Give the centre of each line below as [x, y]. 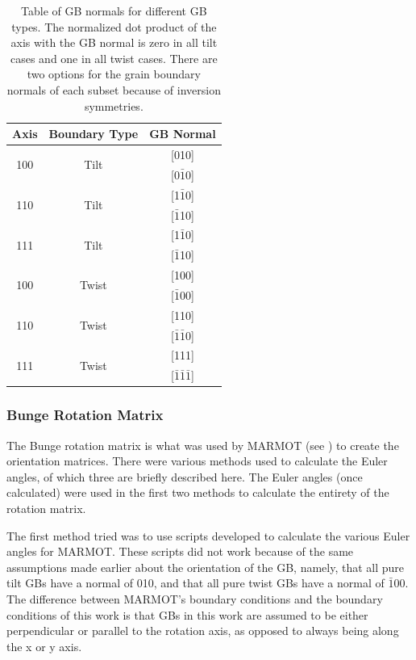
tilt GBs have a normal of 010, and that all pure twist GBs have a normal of [196, 583]
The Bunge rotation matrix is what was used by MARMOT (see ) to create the [203, 445]
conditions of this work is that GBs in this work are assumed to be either [187, 614]
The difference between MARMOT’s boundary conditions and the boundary [195, 598]
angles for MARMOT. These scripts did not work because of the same [180, 551]
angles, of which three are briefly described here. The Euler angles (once [185, 476]
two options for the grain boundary [114, 74]
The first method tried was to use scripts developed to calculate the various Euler [208, 535]
